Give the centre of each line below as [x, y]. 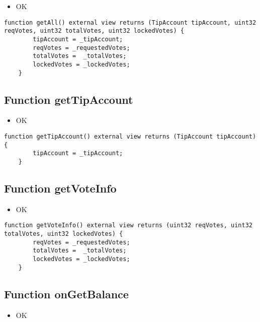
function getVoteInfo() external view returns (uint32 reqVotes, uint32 [128, 226]
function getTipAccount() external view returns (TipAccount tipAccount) [130, 136]
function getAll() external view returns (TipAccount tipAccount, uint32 [130, 22]
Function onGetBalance [66, 294]
